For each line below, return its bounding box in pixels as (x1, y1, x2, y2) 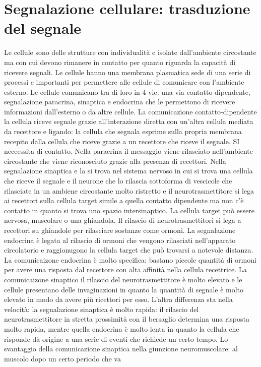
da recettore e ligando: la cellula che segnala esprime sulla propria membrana (4, 126, 242, 137)
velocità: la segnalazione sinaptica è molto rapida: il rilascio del (4, 303, 199, 314)
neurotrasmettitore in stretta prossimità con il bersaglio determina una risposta (4, 314, 249, 324)
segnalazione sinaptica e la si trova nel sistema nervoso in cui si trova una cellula (4, 165, 253, 176)
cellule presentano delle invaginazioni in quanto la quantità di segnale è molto (4, 284, 244, 294)
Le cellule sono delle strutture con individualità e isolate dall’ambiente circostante (4, 47, 256, 57)
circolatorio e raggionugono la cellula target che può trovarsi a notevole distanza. (4, 244, 253, 255)
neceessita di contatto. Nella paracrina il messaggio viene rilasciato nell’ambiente (4, 146, 253, 156)
